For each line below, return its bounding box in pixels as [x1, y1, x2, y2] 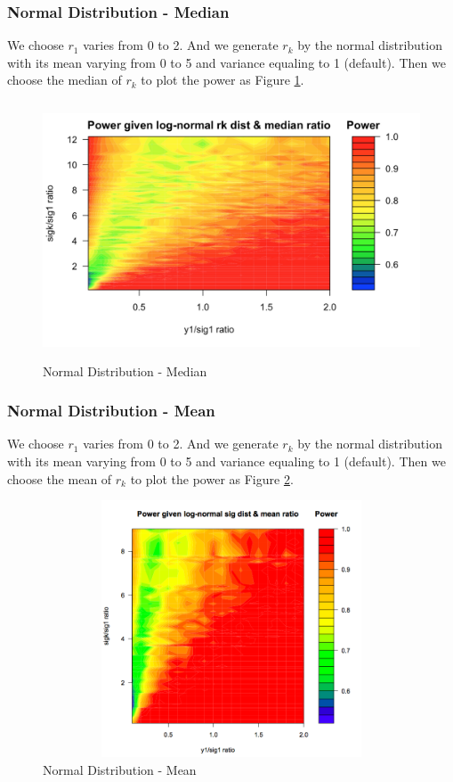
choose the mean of [7, 469, 112, 488]
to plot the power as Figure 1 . [141, 70, 304, 89]
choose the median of [7, 70, 122, 89]
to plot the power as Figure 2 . [130, 469, 294, 488]
